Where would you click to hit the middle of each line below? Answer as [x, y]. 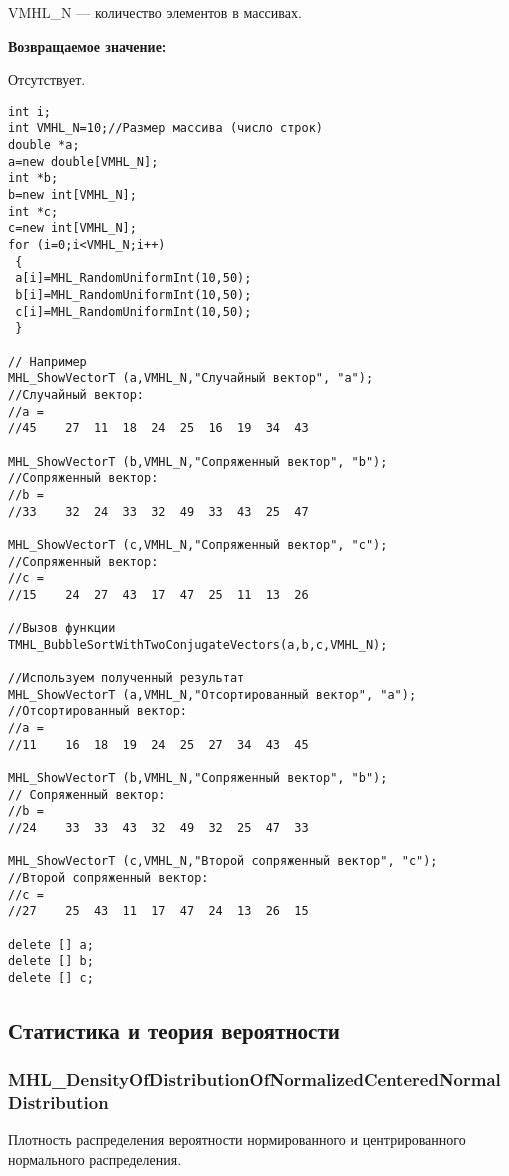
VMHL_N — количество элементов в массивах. [155, 12]
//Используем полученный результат [126, 678]
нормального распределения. [95, 1159]
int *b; [33, 178]
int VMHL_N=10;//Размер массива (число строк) [165, 128]
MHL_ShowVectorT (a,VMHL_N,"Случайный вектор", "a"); [191, 378]
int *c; [33, 211]
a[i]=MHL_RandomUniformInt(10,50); [133, 278]
